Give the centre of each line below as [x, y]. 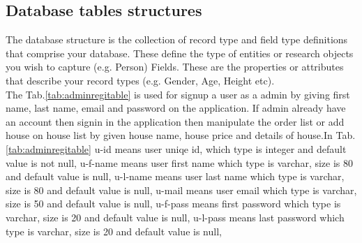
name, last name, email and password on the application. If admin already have [176, 108]
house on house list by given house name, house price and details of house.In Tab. [181, 135]
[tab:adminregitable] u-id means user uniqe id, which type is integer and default [176, 148]
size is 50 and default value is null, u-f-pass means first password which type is [173, 204]
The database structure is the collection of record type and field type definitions [177, 39]
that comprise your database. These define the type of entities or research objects [180, 53]
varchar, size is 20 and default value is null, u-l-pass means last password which [175, 217]
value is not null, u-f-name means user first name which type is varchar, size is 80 [180, 162]
